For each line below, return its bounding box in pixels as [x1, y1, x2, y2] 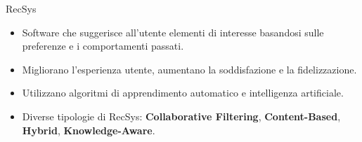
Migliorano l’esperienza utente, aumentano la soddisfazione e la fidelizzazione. [22, 62, 357, 76]
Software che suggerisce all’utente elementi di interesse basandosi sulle [22, 24, 324, 39]
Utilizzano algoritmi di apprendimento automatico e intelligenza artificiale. [22, 85, 344, 100]
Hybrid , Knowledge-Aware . [22, 122, 155, 137]
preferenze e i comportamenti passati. [22, 38, 184, 53]
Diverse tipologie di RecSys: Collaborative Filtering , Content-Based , [22, 108, 341, 123]
